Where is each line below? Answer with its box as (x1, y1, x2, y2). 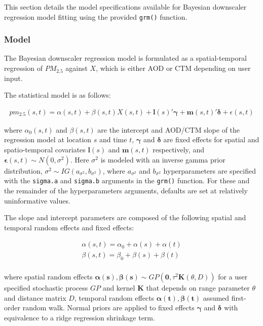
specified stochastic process (4, 282, 88, 293)
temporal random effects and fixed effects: (4, 222, 134, 232)
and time (99, 134, 127, 145)
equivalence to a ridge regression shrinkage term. (4, 312, 155, 322)
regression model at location (4, 134, 92, 145)
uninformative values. (4, 195, 70, 206)
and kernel (102, 282, 135, 293)
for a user (218, 271, 248, 282)
